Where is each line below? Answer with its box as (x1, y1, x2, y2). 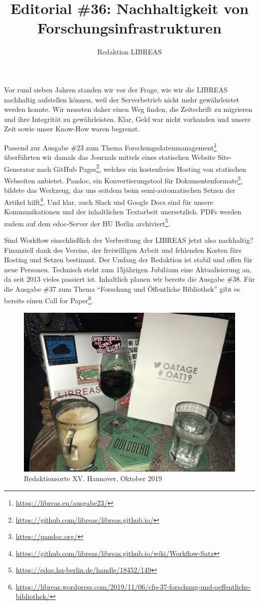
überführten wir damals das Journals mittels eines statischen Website (4, 152, 216, 162)
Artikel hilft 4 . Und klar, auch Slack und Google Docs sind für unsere (4, 195, 213, 207)
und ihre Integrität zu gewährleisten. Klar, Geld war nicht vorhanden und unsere (4, 113, 251, 124)
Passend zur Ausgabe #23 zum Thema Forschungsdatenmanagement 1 (4, 140, 217, 152)
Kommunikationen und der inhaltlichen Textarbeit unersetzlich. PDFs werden (4, 206, 242, 217)
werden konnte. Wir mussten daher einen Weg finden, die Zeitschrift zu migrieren (4, 104, 253, 114)
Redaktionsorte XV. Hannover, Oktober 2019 (24, 473, 162, 484)
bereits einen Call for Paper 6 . (4, 294, 93, 306)
